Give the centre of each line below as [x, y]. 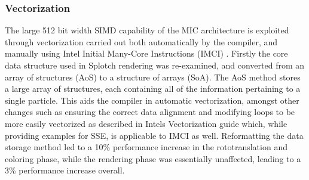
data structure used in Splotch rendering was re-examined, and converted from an [155, 65]
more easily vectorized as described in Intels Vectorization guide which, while [146, 123]
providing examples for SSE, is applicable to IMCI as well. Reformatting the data [154, 135]
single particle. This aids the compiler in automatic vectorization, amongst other [152, 100]
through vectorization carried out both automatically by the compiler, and [141, 41]
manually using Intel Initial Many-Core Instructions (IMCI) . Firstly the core [146, 53]
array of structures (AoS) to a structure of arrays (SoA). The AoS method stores [153, 77]
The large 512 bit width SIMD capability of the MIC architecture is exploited [147, 30]
